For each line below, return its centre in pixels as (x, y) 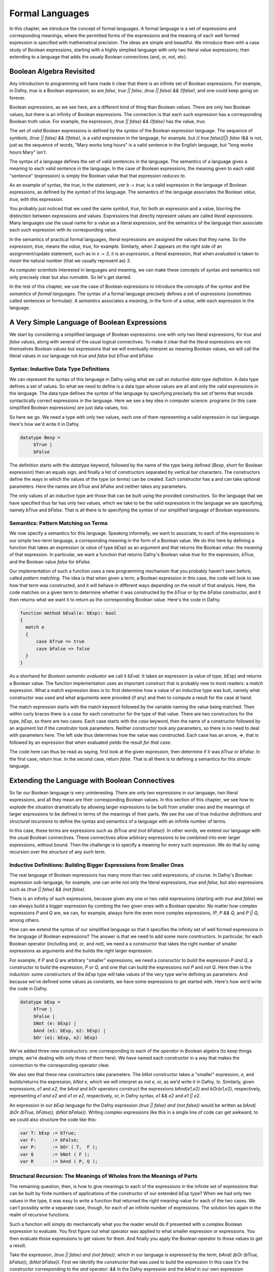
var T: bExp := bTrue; (48, 1133)
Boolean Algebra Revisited (52, 71)
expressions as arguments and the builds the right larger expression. (81, 951)
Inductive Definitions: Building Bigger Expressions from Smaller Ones (97, 865)
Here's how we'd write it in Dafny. (45, 424)
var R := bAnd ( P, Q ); (59, 1162)
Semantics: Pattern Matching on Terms (59, 523)
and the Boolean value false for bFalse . (50, 562)
